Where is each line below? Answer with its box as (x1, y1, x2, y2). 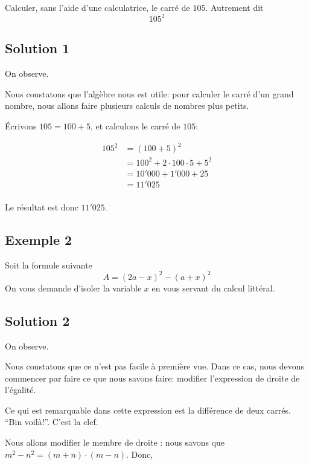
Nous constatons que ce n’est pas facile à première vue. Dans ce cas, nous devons (5, 360, 304, 372)
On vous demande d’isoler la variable (5, 281, 142, 294)
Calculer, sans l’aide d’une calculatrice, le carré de (5, 1, 190, 13)
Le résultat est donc (5, 200, 78, 213)
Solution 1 (5, 39, 70, 57)
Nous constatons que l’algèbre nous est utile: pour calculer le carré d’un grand (5, 87, 294, 100)
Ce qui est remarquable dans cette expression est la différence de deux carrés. (5, 403, 291, 416)
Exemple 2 (5, 230, 72, 249)
